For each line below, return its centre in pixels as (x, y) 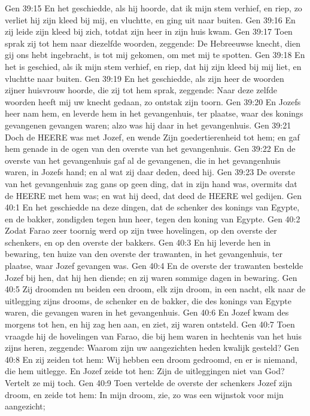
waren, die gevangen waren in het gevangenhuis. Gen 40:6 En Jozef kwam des (147, 312)
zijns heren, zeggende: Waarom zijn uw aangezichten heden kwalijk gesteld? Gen (152, 348)
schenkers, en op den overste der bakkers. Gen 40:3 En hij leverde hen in (138, 242)
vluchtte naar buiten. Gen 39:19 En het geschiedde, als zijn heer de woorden (145, 78)
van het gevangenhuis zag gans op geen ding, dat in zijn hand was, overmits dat (151, 183)
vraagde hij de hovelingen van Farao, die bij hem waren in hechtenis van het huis (153, 336)
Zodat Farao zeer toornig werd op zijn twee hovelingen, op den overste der (141, 230)
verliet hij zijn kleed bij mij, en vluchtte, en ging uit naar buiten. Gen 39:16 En (150, 19)
